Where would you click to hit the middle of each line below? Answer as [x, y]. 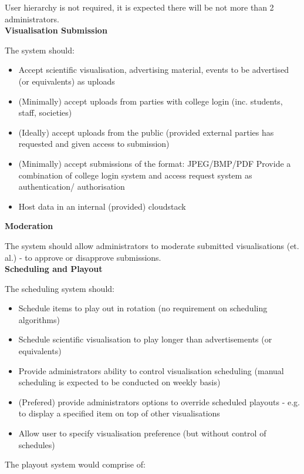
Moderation [29, 226]
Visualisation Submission [56, 30]
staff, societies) [45, 112]
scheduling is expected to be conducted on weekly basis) [119, 382]
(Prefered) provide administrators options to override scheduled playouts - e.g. [159, 401]
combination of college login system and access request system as [135, 175]
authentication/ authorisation [72, 186]
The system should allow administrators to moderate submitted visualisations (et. [152, 245]
